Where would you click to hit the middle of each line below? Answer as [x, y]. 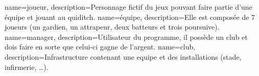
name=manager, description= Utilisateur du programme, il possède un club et [126, 36]
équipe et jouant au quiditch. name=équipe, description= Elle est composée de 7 [130, 17]
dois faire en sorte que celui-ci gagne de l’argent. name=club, [100, 47]
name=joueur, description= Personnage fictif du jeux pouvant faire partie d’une [128, 7]
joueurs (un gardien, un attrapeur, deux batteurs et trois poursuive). [112, 27]
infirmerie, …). [27, 67]
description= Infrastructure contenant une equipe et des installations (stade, [123, 56]
